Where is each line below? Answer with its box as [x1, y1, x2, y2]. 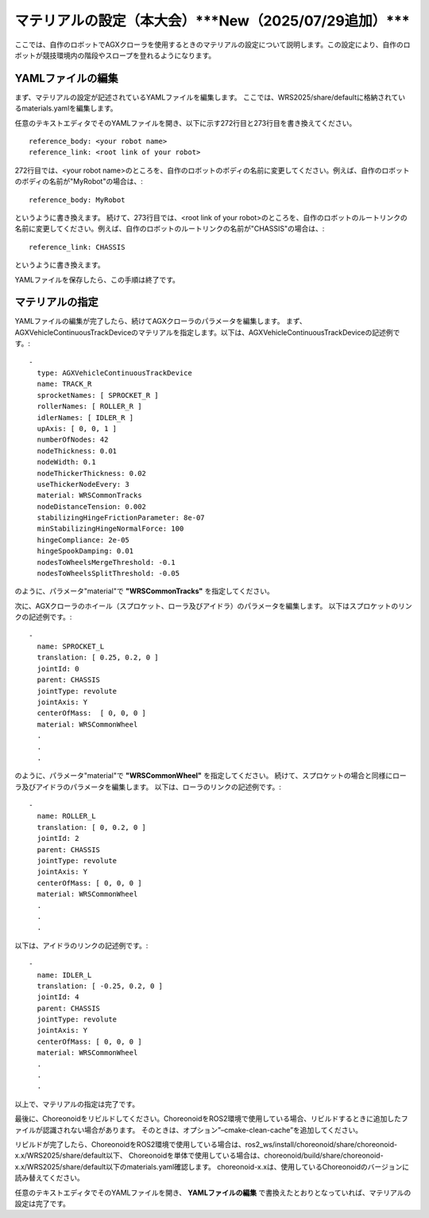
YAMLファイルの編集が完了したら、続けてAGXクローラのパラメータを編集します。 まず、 [14, 317, 307, 326]
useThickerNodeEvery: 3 [37, 480, 130, 488]
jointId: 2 [37, 834, 79, 843]
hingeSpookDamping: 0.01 [37, 547, 134, 556]
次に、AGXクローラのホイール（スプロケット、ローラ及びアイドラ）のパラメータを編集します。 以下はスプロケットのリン [14, 601, 412, 610]
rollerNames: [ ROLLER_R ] [37, 402, 142, 411]
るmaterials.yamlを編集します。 [14, 103, 118, 113]
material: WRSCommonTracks [37, 491, 142, 500]
